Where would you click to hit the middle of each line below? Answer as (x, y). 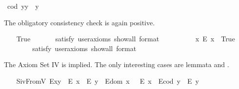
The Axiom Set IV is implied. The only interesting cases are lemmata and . (117, 64)
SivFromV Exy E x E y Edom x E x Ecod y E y (108, 80)
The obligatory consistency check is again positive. (80, 22)
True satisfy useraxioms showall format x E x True (126, 39)
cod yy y (23, 6)
